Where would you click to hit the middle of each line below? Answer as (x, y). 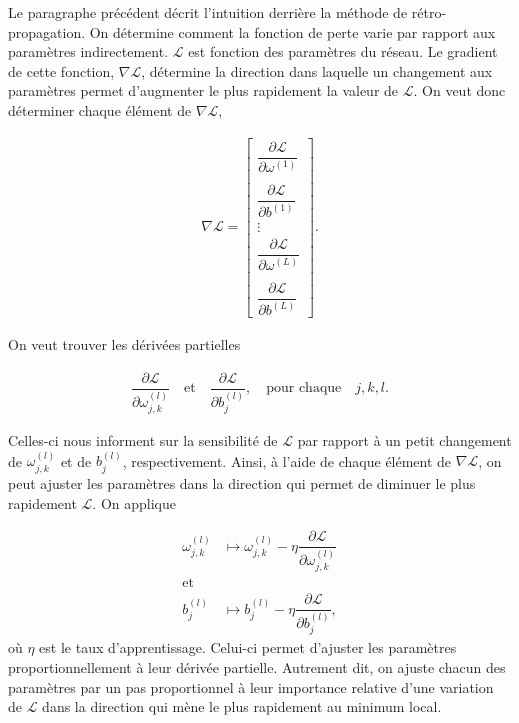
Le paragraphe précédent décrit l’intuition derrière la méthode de (208, 12)
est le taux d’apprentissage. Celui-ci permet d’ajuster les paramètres (248, 647)
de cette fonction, (61, 70)
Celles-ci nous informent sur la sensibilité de (143, 440)
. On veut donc (459, 90)
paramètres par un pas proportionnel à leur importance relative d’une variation (251, 686)
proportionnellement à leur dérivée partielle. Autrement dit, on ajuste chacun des (257, 667)
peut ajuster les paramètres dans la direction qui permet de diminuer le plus (242, 482)
